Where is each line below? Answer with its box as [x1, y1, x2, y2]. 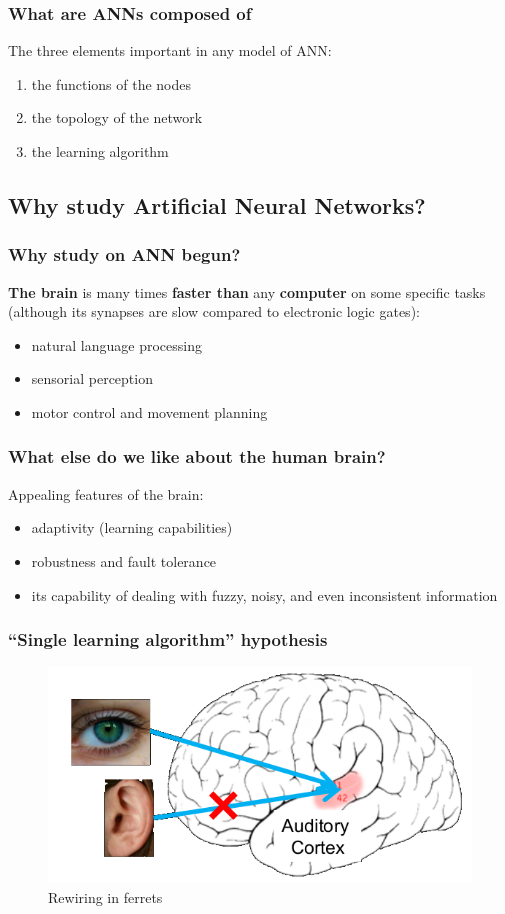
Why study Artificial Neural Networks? [8, 189, 426, 220]
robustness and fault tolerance [31, 550, 217, 571]
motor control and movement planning [31, 401, 268, 422]
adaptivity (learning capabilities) [31, 517, 233, 538]
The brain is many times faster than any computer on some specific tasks [8, 281, 486, 302]
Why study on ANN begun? [8, 242, 241, 267]
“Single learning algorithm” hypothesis [8, 627, 328, 652]
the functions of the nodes [31, 73, 192, 94]
